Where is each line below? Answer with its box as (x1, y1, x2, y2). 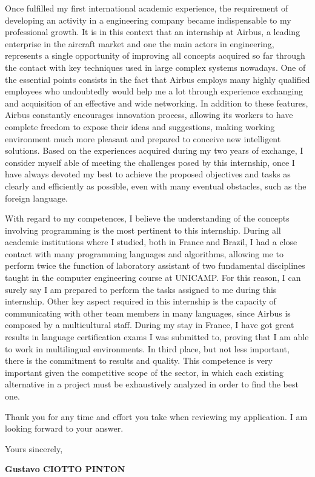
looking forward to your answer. (5, 422, 124, 435)
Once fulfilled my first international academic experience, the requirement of (5, 2, 288, 14)
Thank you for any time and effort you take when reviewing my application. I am (5, 410, 308, 423)
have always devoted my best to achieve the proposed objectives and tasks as (5, 168, 291, 180)
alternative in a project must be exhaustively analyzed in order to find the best (5, 378, 299, 390)
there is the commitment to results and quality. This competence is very (5, 354, 273, 367)
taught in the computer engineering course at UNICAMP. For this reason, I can (5, 271, 301, 284)
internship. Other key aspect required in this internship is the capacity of (5, 295, 276, 308)
